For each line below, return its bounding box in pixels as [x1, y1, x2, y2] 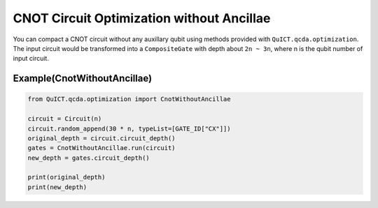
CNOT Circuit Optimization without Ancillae [13, 10, 271, 26]
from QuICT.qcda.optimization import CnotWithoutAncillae [27, 95, 231, 103]
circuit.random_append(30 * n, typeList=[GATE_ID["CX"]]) [27, 124, 231, 133]
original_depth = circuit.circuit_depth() [27, 134, 176, 142]
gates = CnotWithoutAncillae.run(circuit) [27, 144, 176, 152]
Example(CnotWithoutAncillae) [13, 73, 153, 84]
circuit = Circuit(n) [27, 115, 102, 123]
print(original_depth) [27, 173, 106, 181]
